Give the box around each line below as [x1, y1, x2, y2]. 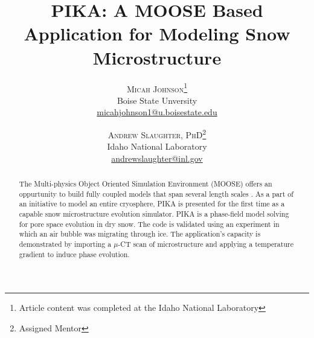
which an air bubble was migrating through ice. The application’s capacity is [19, 229, 261, 239]
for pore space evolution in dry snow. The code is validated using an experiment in [19, 218, 280, 229]
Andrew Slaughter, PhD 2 [107, 126, 207, 141]
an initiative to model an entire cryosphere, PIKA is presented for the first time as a [19, 199, 285, 209]
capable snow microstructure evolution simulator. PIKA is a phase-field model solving [19, 209, 289, 219]
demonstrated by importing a [19, 239, 112, 249]
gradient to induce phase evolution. [19, 249, 130, 259]
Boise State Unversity [117, 94, 197, 106]
